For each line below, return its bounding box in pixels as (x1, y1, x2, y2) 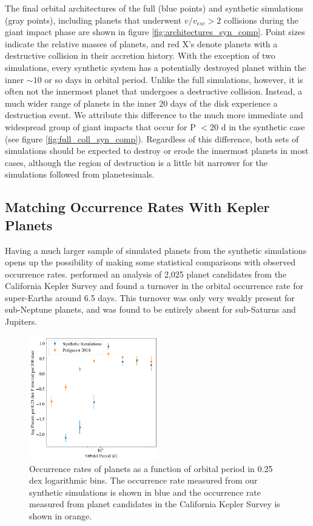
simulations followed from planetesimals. (5, 168, 155, 181)
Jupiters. (5, 315, 38, 328)
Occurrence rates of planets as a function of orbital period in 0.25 (29, 462, 273, 474)
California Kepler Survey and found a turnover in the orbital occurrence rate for (5, 279, 304, 292)
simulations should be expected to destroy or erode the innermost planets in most (5, 144, 309, 157)
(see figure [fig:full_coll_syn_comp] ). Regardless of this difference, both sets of (5, 132, 299, 145)
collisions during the (223, 13, 299, 26)
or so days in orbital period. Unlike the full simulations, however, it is (44, 73, 303, 85)
